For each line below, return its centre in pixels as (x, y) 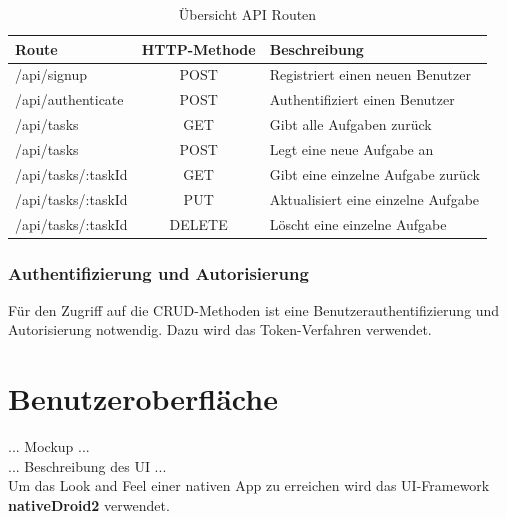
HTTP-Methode (198, 48)
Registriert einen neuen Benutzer (370, 74)
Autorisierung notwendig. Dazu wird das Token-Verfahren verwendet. (220, 329)
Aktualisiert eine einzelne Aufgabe (374, 198)
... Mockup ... (49, 446)
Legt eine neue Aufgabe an (351, 148)
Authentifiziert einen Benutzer (362, 99)
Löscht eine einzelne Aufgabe (358, 223)
